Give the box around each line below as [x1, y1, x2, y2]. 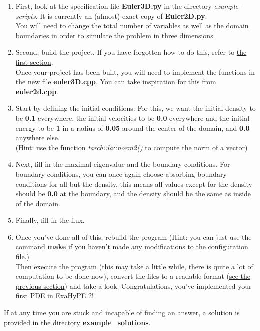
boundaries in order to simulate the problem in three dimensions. [15, 30, 215, 40]
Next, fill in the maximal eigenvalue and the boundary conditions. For [15, 159, 230, 169]
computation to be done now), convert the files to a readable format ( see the [15, 271, 251, 281]
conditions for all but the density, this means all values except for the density [15, 178, 252, 189]
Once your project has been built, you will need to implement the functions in [15, 66, 255, 77]
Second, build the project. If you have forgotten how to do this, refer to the [15, 47, 247, 57]
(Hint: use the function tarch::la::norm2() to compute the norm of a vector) [15, 142, 248, 152]
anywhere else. [15, 132, 60, 143]
